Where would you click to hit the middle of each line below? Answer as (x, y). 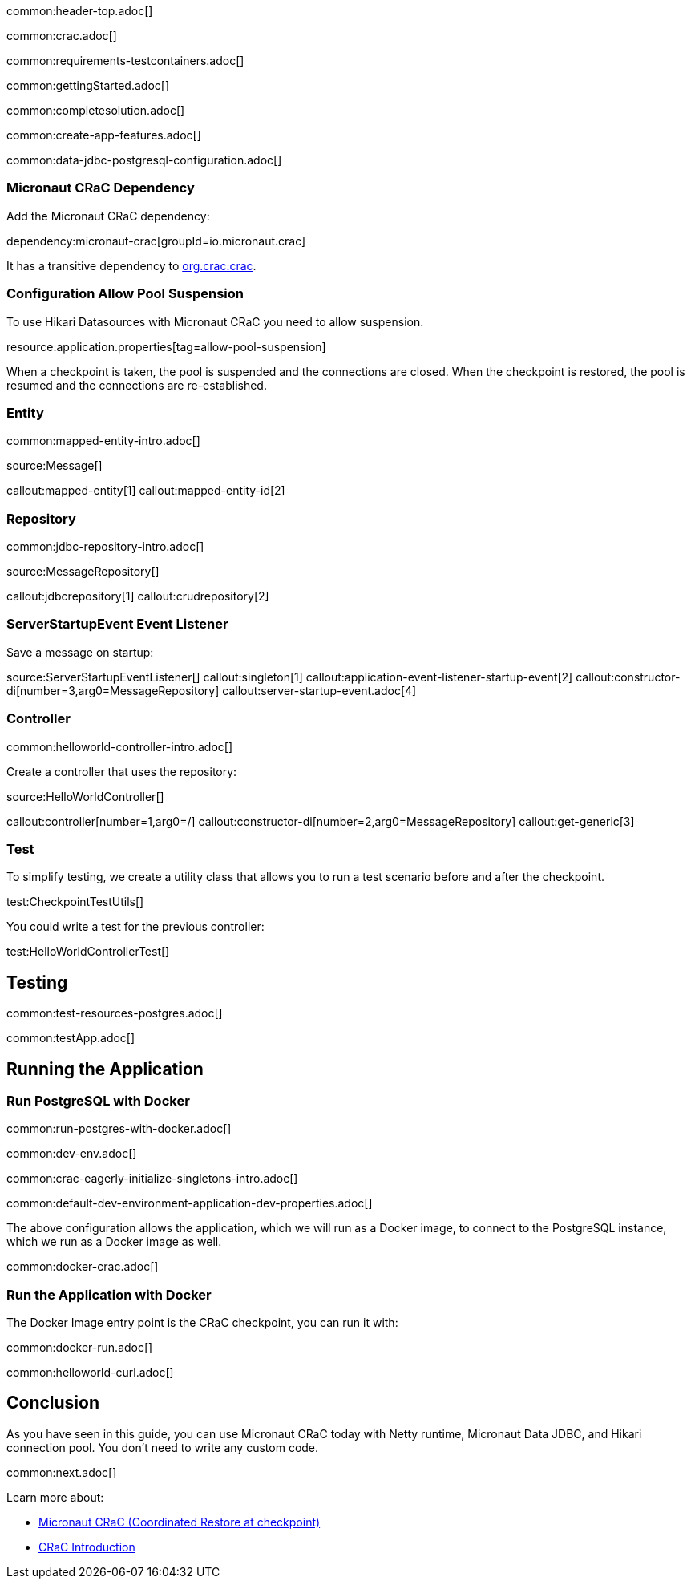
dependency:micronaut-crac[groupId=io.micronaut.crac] (156, 241)
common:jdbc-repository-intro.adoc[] (105, 546)
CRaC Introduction (87, 1547)
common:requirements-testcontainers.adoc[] (125, 61)
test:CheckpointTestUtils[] (75, 902)
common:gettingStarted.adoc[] (88, 85)
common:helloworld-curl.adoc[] (90, 1373)
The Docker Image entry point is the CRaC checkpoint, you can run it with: (202, 1323)
